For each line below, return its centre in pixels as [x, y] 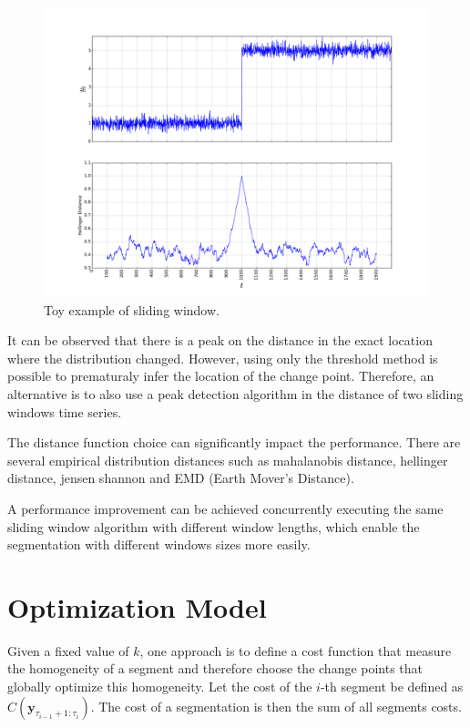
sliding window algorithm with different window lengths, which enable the [214, 526]
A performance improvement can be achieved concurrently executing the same [225, 508]
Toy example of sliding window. [132, 309]
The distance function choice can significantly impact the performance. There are [234, 442]
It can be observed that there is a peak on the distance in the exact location [220, 340]
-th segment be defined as [392, 687]
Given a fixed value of [68, 650]
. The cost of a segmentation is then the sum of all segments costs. [276, 706]
